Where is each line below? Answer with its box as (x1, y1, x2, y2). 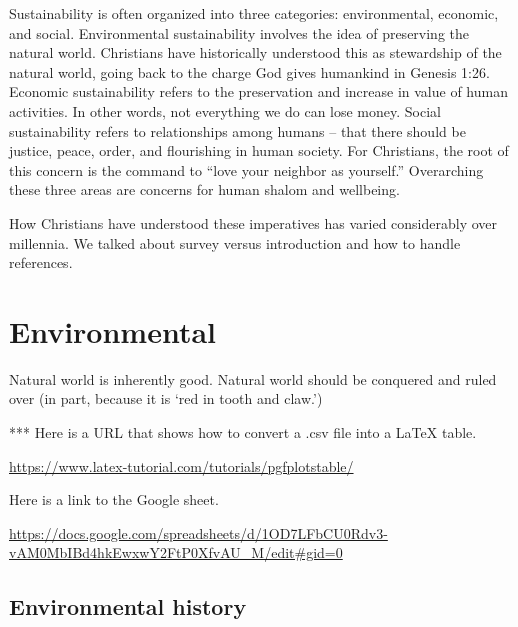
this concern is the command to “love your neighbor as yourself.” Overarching (9, 159, 484, 180)
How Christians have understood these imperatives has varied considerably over (9, 212, 498, 233)
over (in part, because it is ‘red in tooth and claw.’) (9, 388, 323, 409)
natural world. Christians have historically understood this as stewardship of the (9, 42, 502, 63)
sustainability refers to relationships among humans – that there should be (9, 120, 466, 141)
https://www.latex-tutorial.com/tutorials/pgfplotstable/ (9, 455, 354, 476)
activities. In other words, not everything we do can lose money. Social (9, 100, 441, 121)
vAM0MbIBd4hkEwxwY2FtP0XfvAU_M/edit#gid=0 (9, 542, 343, 563)
